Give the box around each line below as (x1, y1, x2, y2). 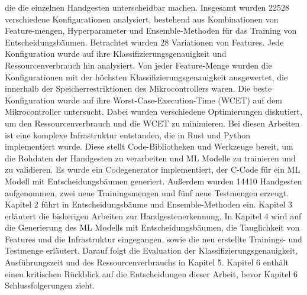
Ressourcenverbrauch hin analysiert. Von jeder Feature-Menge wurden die (5, 59, 272, 71)
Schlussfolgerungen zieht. (5, 279, 95, 291)
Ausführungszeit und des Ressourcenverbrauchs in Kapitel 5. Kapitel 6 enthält (5, 256, 289, 268)
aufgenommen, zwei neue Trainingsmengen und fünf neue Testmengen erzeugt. (5, 186, 289, 199)
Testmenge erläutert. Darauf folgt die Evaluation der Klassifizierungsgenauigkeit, (5, 244, 298, 257)
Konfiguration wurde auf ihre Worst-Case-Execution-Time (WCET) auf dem (5, 93, 282, 106)
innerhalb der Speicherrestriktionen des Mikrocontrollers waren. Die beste (5, 82, 272, 95)
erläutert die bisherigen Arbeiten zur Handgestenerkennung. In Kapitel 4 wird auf (5, 209, 302, 222)
